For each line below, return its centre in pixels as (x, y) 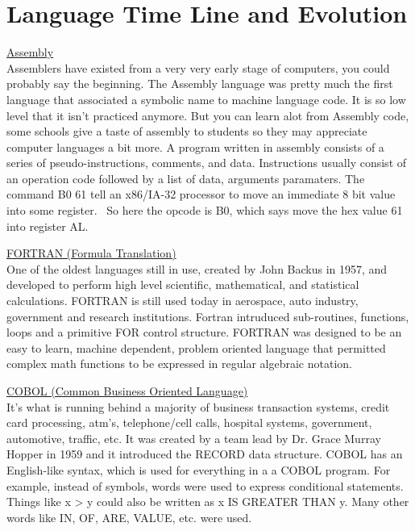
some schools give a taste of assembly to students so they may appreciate (187, 131)
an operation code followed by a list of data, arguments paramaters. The (186, 178)
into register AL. (48, 226)
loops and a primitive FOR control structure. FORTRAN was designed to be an (204, 332)
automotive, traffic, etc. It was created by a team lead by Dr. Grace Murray (194, 438)
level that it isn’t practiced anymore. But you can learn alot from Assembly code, (208, 115)
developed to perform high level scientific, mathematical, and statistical (183, 284)
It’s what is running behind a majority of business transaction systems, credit (198, 406)
